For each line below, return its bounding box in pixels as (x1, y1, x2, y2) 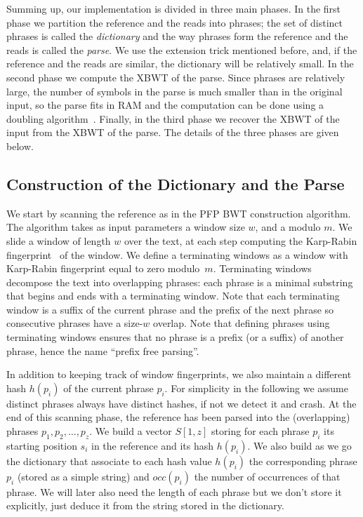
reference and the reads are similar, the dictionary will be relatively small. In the (6, 56, 354, 71)
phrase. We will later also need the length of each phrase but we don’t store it (6, 484, 342, 499)
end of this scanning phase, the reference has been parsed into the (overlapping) (6, 410, 350, 424)
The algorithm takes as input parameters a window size (6, 220, 245, 234)
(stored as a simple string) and (17, 469, 150, 483)
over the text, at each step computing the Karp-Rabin (124, 233, 357, 248)
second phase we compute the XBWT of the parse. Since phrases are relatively (6, 69, 345, 84)
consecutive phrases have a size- (6, 316, 143, 330)
